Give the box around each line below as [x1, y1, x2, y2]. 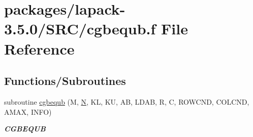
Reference [4, 38, 75, 59]
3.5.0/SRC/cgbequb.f [4, 18, 156, 39]
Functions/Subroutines [4, 73, 126, 88]
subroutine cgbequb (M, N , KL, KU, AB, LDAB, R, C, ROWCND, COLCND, [4, 96, 249, 107]
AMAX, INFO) [4, 106, 52, 117]
